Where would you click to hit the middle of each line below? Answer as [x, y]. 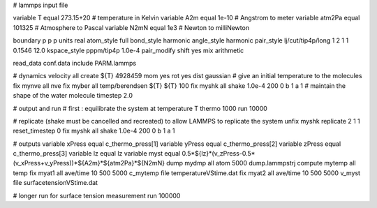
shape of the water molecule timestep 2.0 [73, 96]
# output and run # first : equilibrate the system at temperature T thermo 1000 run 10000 [140, 108]
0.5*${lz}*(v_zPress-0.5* [219, 154]
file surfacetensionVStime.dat [55, 183]
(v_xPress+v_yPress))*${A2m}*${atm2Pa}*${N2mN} [89, 163]
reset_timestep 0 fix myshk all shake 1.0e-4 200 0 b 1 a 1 [94, 131]
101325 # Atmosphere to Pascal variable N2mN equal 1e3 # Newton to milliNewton [131, 27]
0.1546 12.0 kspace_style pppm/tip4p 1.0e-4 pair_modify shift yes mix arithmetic [128, 50]
